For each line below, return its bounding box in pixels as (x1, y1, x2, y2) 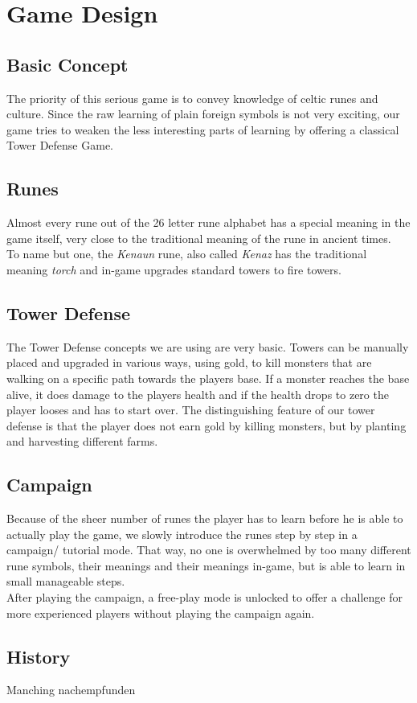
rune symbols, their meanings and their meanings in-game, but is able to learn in (6, 557, 406, 573)
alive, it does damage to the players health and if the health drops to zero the (6, 385, 389, 402)
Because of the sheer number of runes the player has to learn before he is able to (6, 510, 403, 527)
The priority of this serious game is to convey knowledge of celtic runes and (6, 89, 378, 106)
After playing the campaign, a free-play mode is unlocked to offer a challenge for (6, 589, 403, 606)
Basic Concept (6, 51, 129, 76)
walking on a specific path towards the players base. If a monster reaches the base (6, 369, 410, 386)
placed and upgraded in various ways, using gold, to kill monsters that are (6, 354, 372, 371)
